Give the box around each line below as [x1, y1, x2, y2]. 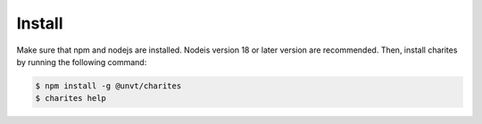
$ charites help [35, 94, 107, 103]
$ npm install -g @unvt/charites [35, 80, 182, 91]
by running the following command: [16, 56, 147, 67]
